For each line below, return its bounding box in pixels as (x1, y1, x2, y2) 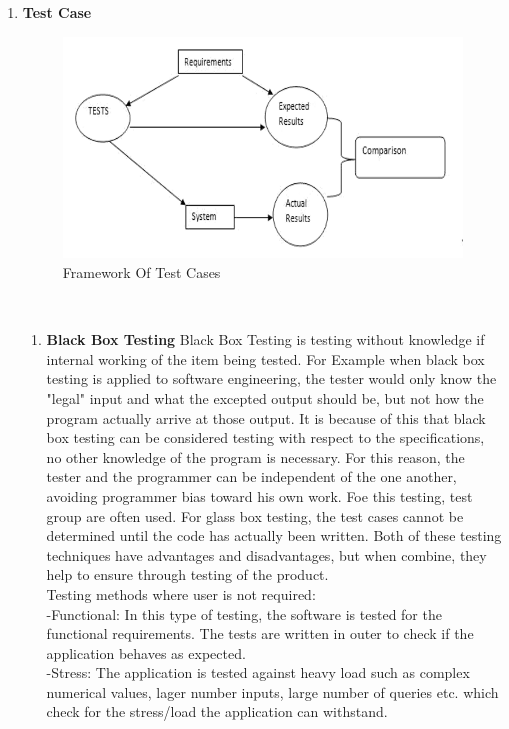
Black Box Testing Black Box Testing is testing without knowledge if (46, 329, 485, 350)
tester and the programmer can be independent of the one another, (46, 466, 457, 487)
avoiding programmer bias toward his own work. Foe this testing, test (46, 485, 473, 506)
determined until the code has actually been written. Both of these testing (46, 525, 502, 546)
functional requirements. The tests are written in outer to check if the (46, 623, 474, 644)
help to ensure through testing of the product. (46, 564, 329, 585)
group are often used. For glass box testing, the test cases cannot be (46, 505, 464, 526)
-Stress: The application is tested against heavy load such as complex (46, 662, 470, 683)
